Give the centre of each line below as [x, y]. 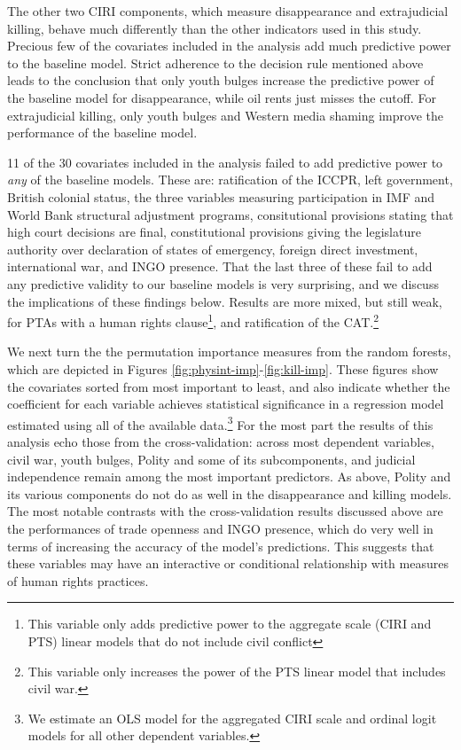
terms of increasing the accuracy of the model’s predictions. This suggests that [221, 546]
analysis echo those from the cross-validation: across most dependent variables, [221, 441]
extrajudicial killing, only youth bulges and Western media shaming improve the [225, 115]
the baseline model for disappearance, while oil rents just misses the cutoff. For [222, 97]
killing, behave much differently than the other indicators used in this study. [215, 28]
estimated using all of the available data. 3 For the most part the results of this [220, 423]
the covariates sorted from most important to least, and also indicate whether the [229, 386]
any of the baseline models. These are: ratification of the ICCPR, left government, [230, 180]
